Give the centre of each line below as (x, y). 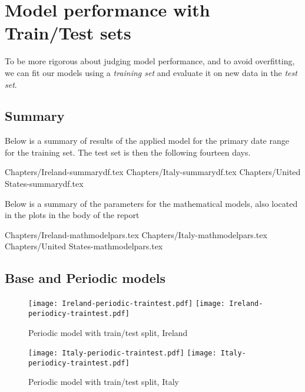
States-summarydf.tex (44, 184)
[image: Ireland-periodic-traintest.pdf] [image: (127, 304)
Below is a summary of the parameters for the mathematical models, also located (151, 203)
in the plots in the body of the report (72, 215)
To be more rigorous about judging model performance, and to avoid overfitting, (150, 61)
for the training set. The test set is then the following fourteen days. (128, 152)
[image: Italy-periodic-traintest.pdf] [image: (122, 353)
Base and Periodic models (85, 278)
